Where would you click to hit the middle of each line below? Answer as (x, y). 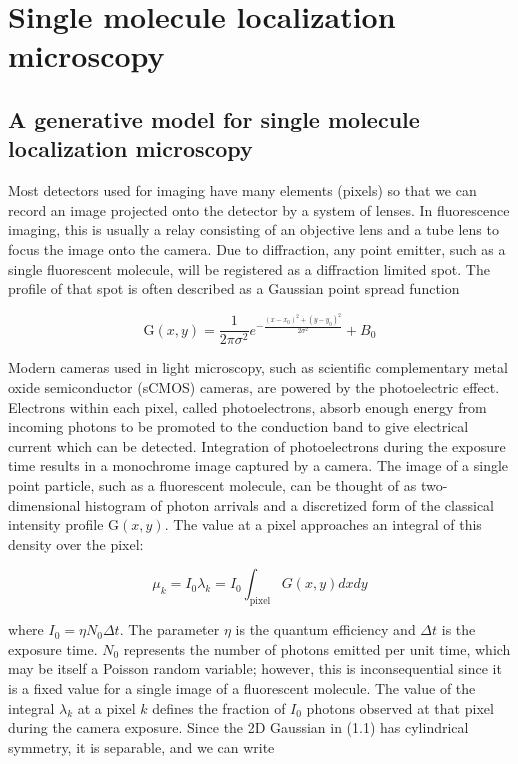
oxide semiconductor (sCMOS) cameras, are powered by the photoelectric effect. (254, 387)
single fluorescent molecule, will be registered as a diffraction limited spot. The (249, 268)
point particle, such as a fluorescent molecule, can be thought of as (212, 485)
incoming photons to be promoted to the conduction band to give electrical (238, 426)
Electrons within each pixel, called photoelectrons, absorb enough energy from (247, 406)
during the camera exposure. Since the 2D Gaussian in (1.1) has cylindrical (238, 727)
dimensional (44, 504)
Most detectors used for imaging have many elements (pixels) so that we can (242, 190)
